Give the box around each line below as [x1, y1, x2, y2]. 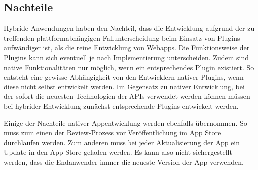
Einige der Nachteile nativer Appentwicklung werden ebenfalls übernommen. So [4, 117, 247, 128]
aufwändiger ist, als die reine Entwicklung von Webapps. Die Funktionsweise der [4, 42, 250, 53]
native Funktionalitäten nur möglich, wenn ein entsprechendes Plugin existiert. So [4, 62, 254, 72]
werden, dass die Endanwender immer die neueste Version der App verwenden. [4, 156, 244, 167]
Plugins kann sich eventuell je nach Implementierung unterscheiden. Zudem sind [4, 52, 249, 62]
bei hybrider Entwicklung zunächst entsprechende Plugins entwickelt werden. [4, 100, 239, 111]
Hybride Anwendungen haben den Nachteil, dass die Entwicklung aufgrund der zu [4, 23, 255, 33]
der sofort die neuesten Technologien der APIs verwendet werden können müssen [4, 91, 250, 101]
